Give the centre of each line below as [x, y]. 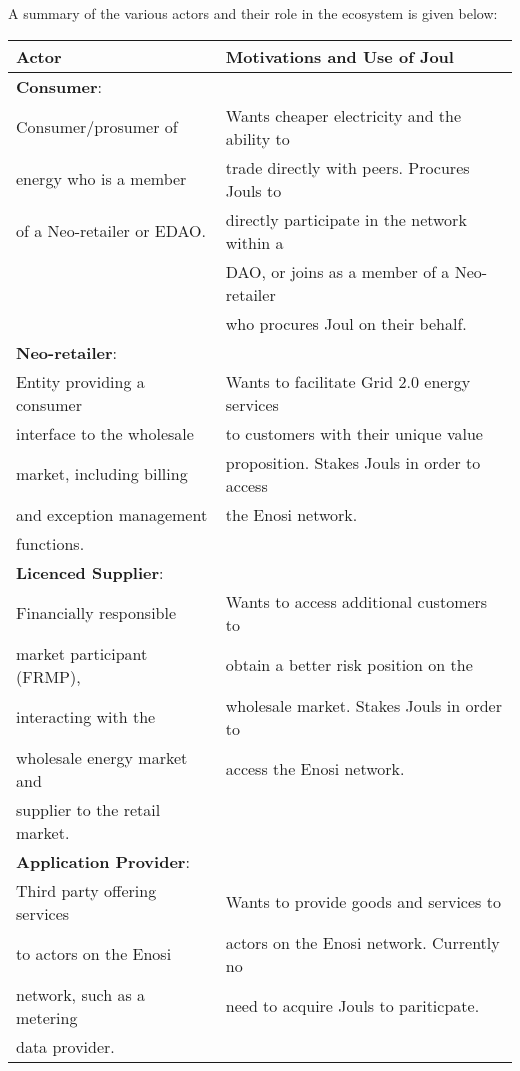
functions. [50, 543]
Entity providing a [80, 381]
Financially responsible [96, 613]
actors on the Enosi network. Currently [362, 942]
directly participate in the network [346, 219]
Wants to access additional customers [356, 601]
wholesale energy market [102, 757]
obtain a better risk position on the [349, 665]
